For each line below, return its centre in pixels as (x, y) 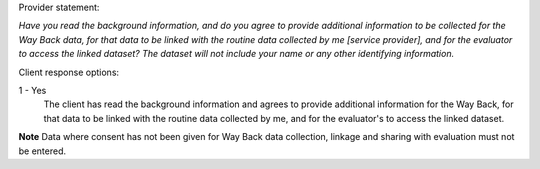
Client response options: (69, 72)
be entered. (42, 151)
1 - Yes (32, 90)
